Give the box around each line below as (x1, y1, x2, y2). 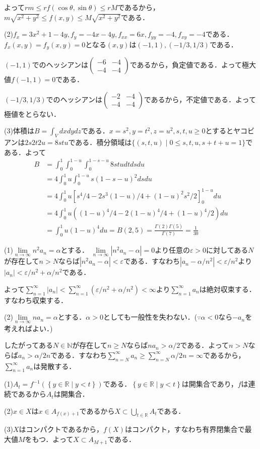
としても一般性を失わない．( (103, 312, 198, 322)
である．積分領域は (68, 137, 132, 147)
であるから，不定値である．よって (144, 94, 256, 104)
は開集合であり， (181, 379, 238, 389)
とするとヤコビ (205, 125, 254, 136)
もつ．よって (32, 434, 74, 444)
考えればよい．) (4, 323, 53, 333)
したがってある (4, 340, 53, 350)
